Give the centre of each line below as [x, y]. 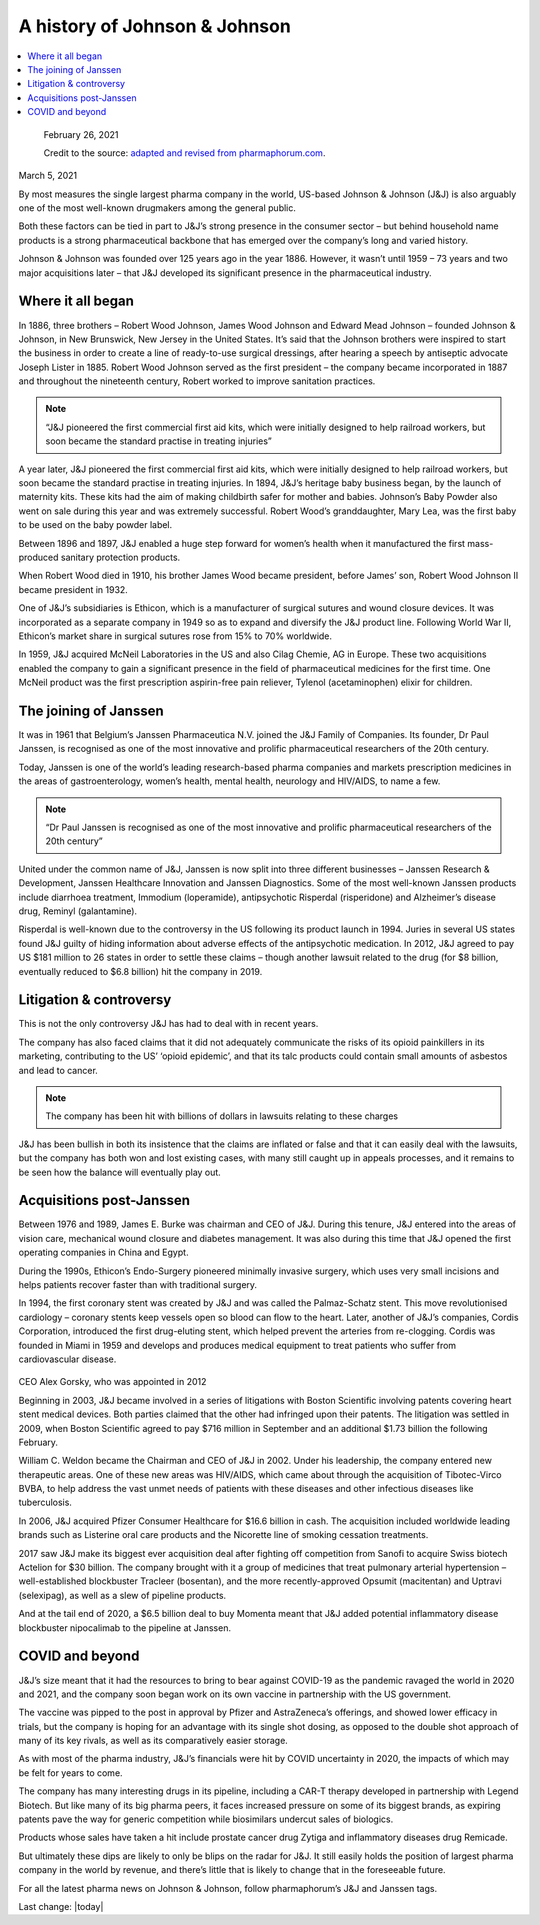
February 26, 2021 [81, 134]
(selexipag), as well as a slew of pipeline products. [122, 1595]
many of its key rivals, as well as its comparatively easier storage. [153, 1741]
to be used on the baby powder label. [95, 525]
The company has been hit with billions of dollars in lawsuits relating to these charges [222, 1116]
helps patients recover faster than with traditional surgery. [138, 1284]
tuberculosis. [45, 1502]
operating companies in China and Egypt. [103, 1252]
